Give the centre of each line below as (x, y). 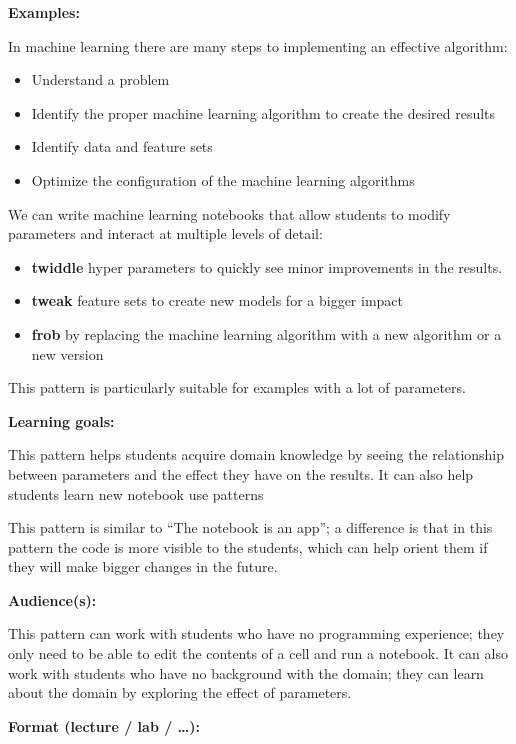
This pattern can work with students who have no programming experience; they (256, 633)
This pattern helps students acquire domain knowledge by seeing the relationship (256, 454)
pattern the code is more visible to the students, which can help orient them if (248, 546)
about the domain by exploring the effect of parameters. (180, 692)
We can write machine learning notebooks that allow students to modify (229, 213)
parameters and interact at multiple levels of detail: (165, 233)
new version (67, 353)
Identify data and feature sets (122, 146)
